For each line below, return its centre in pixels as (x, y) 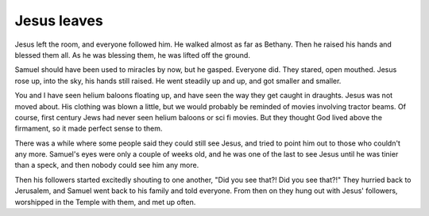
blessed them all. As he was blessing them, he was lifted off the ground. (132, 55)
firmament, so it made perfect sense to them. (89, 129)
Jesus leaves (59, 21)
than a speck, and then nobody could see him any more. (107, 165)
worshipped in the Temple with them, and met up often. (105, 202)
